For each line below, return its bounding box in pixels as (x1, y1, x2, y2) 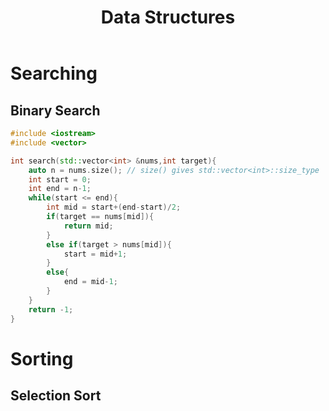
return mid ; (63, 221, 114, 231)
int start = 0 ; (28, 174, 92, 185)
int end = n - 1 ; (28, 184, 92, 194)
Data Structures (100, 6, 236, 29)
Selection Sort (10, 387, 102, 405)
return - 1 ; (28, 304, 74, 315)
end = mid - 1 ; (63, 277, 118, 287)
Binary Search (10, 102, 101, 119)
